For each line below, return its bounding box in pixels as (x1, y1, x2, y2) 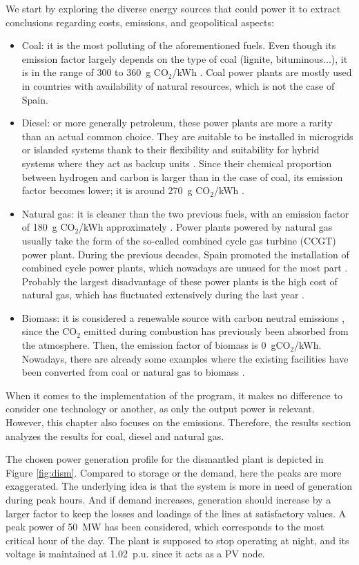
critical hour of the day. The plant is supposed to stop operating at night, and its (6, 533, 349, 547)
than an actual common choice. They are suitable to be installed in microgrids (21, 128, 353, 143)
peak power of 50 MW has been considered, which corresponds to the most (6, 519, 324, 534)
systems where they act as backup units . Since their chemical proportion (21, 155, 332, 170)
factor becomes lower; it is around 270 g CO (21, 183, 211, 198)
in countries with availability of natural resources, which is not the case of (21, 78, 335, 93)
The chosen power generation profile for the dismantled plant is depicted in (6, 452, 324, 466)
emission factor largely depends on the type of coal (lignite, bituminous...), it (21, 51, 348, 66)
